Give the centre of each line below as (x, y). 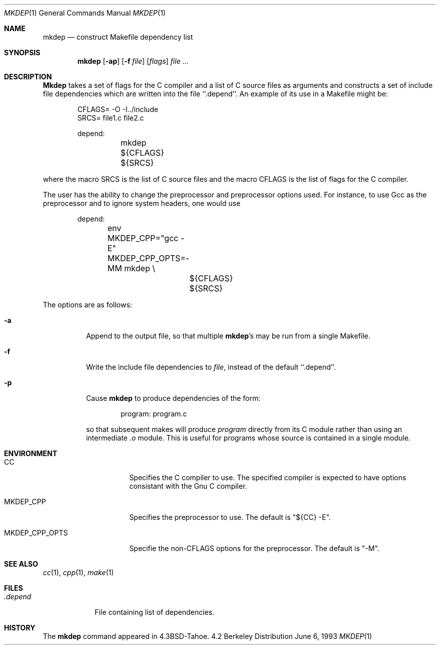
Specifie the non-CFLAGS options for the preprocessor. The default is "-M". (254, 548)
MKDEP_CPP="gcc (143, 238)
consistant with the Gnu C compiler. (188, 486)
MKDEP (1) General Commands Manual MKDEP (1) (85, 13)
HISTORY (20, 628)
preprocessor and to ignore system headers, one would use (142, 203)
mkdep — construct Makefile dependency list (118, 37)
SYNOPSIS (22, 52)
